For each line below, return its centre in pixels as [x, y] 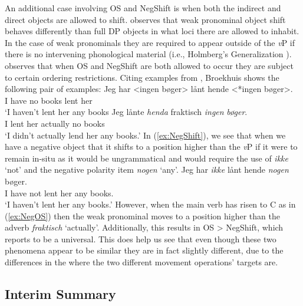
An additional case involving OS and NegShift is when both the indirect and [143, 8]
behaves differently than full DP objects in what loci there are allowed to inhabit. [152, 31]
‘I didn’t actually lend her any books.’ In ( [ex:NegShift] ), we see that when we [145, 135]
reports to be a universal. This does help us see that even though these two [141, 238]
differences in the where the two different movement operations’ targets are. [141, 262]
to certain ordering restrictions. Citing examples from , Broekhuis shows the [142, 77]
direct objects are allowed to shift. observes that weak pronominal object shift [145, 19]
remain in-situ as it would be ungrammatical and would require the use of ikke [146, 158]
